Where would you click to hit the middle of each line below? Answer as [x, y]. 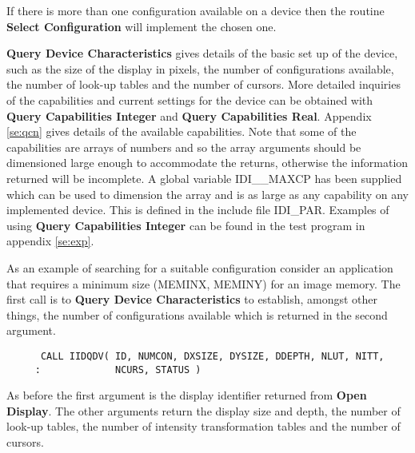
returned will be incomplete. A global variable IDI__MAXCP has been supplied [204, 178]
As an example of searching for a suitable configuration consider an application [200, 267]
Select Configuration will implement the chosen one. [142, 26]
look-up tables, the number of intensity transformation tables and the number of [204, 426]
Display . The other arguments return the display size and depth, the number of [204, 410]
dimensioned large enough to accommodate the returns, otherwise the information [207, 163]
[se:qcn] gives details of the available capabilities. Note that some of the [182, 131]
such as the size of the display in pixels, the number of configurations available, [200, 68]
